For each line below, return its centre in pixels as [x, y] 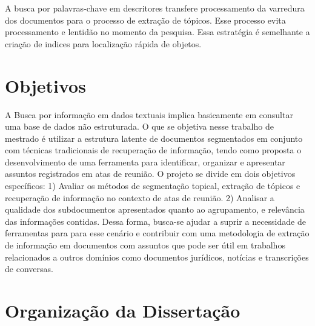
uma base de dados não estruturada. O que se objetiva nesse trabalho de [139, 126]
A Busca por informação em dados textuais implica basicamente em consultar [149, 114]
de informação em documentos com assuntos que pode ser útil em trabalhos [145, 245]
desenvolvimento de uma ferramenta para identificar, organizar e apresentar [145, 161]
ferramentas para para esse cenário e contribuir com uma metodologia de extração [157, 233]
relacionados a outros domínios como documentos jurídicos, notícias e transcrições [157, 257]
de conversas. [29, 269]
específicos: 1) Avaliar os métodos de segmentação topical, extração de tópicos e [153, 186]
